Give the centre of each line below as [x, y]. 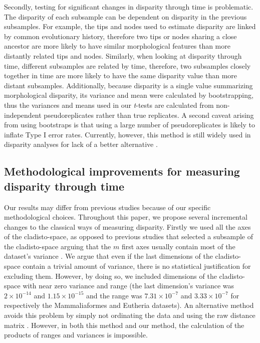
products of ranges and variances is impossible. [76, 335]
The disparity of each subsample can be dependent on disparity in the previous [125, 16]
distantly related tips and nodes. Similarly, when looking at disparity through [123, 55]
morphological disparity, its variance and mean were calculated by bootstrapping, [129, 95]
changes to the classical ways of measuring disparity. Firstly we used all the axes [127, 226]
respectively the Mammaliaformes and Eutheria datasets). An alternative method [129, 305]
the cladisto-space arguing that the [58, 246]
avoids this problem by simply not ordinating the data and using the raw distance [130, 315]
